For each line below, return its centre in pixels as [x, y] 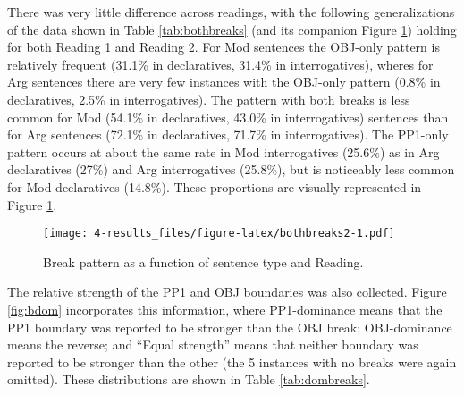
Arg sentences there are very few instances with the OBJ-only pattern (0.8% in [224, 82]
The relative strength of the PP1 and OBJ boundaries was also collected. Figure [227, 292]
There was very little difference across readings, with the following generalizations [231, 12]
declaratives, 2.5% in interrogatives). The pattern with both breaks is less [209, 99]
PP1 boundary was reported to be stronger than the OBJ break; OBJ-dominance [230, 327]
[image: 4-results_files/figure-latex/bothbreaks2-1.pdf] [219, 234]
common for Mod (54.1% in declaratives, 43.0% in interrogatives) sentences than [228, 117]
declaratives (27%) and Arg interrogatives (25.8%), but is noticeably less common [231, 169]
